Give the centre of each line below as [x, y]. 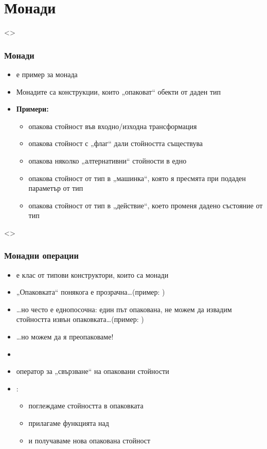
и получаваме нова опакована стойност [90, 440]
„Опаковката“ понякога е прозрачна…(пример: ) [91, 292]
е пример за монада [47, 74]
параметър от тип [56, 188]
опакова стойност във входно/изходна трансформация [113, 126]
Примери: [32, 109]
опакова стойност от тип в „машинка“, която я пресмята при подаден [137, 178]
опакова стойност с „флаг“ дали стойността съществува [116, 143]
